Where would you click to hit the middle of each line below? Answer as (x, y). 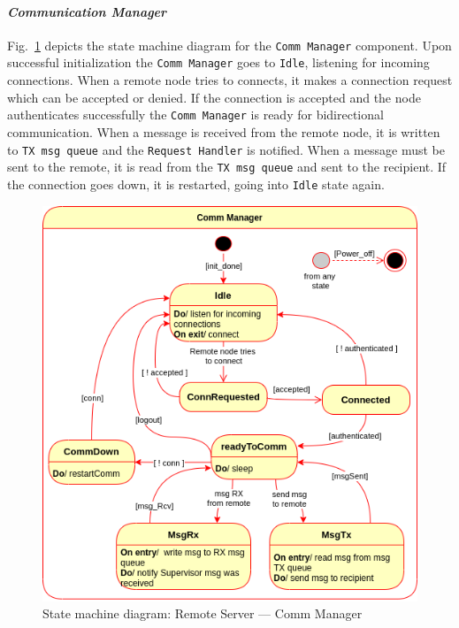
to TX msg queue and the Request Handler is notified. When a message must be (226, 149)
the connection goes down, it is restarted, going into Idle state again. (196, 184)
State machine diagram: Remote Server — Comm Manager (203, 613)
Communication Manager (87, 11)
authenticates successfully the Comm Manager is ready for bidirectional (195, 115)
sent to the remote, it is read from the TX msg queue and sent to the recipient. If (227, 167)
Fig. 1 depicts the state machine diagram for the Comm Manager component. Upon (229, 45)
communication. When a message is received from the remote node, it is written (224, 131)
